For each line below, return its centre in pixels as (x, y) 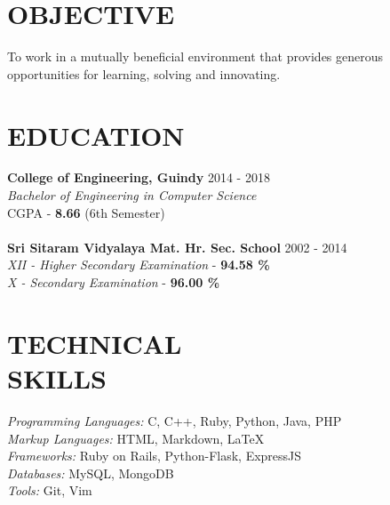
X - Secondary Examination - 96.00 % (114, 282)
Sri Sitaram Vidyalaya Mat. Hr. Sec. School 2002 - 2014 (177, 247)
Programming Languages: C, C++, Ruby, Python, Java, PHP (175, 420)
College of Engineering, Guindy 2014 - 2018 (139, 177)
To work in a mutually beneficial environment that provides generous (195, 56)
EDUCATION (96, 135)
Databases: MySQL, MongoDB (91, 473)
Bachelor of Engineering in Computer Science (132, 195)
